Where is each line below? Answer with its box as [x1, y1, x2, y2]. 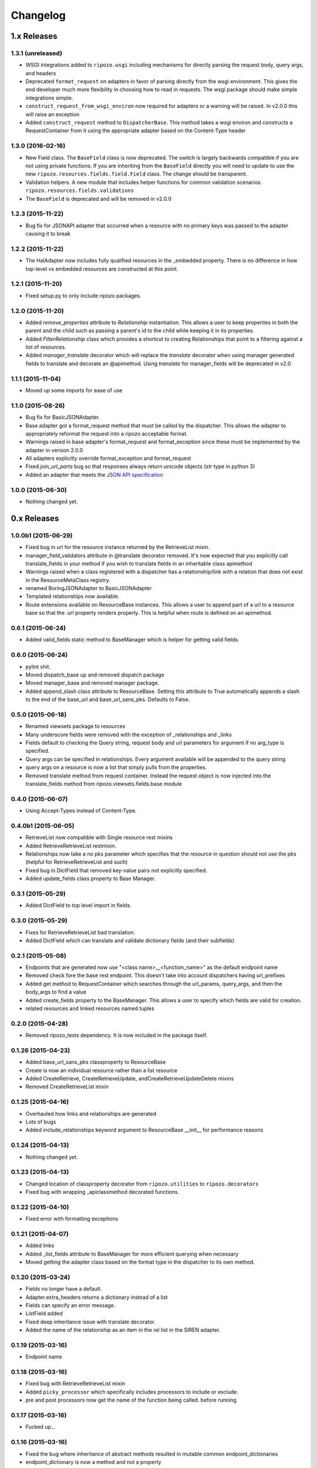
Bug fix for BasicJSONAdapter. [25, 414, 100, 421]
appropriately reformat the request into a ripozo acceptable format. [25, 430, 188, 437]
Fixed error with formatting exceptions [25, 1216, 119, 1223]
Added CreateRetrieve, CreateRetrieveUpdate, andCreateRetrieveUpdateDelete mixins [25, 1075, 234, 1082]
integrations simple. [25, 94, 73, 101]
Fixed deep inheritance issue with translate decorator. [25, 1318, 156, 1325]
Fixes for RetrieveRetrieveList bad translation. [25, 928, 136, 936]
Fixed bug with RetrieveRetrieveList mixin [25, 1380, 126, 1387]
